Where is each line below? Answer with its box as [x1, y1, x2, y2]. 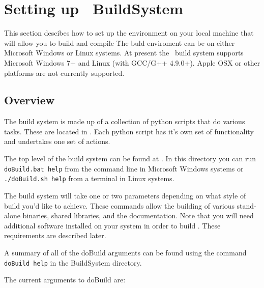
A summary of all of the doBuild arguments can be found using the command [4, 247, 247, 257]
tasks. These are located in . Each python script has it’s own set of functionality [4, 126, 254, 136]
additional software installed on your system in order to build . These [4, 220, 221, 231]
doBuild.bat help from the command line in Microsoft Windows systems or [4, 163, 244, 174]
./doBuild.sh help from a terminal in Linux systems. [4, 173, 174, 184]
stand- [237, 200, 256, 211]
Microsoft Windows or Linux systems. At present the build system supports [4, 47, 244, 58]
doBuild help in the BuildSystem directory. [4, 257, 142, 268]
